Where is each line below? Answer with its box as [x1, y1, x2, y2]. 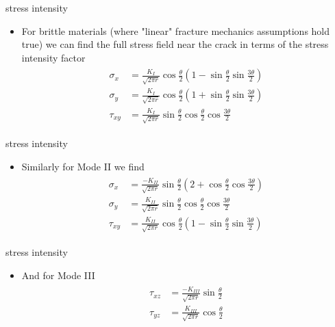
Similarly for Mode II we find [21, 159, 145, 173]
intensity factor [21, 50, 86, 64]
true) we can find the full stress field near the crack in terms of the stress [21, 37, 329, 51]
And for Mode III [21, 268, 95, 283]
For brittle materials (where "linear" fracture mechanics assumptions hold [21, 23, 330, 38]
